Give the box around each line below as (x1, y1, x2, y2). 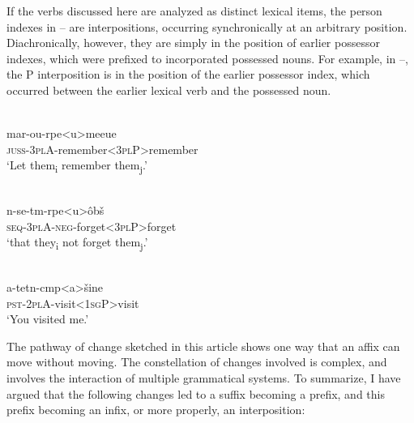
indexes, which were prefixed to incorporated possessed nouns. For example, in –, (6, 49, 408, 66)
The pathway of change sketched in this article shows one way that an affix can (6, 337, 400, 354)
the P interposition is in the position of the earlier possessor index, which (6, 66, 370, 83)
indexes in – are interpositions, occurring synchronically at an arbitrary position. (6, 18, 408, 35)
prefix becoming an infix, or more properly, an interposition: (6, 401, 305, 418)
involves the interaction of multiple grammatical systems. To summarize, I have (6, 369, 401, 386)
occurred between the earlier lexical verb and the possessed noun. (6, 81, 331, 98)
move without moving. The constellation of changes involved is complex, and (6, 353, 387, 370)
